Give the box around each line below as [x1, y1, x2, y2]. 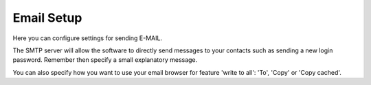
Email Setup [12, 10, 82, 25]
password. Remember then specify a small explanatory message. [12, 56, 198, 64]
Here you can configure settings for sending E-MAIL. [12, 34, 163, 42]
